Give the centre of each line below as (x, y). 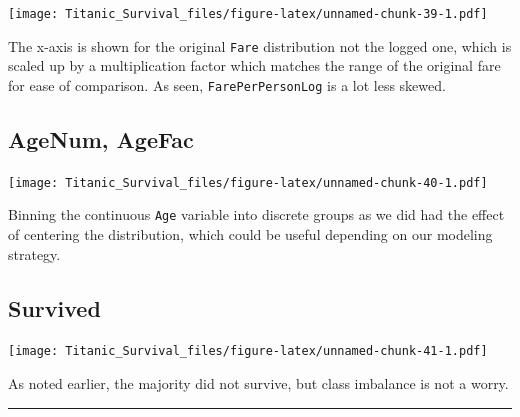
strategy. (34, 253)
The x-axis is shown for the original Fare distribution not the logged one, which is (260, 45)
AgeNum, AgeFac (101, 138)
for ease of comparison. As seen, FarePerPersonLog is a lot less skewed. (227, 84)
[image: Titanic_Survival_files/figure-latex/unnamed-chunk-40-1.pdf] (248, 182)
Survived (54, 307)
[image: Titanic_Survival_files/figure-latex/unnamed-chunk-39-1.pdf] (248, 14)
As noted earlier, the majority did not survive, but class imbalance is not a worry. (258, 383)
